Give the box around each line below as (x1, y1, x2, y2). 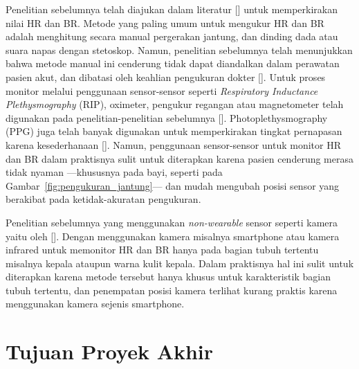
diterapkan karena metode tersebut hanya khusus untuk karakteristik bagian (6, 269, 331, 284)
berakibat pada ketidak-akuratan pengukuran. (6, 192, 201, 206)
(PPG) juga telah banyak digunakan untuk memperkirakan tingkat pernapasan (6, 124, 342, 138)
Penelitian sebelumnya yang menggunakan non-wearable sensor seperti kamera (6, 215, 338, 229)
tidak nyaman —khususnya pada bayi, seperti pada (6, 165, 223, 179)
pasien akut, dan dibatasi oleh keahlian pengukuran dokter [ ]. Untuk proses (6, 69, 326, 84)
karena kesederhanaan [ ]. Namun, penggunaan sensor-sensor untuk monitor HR (6, 137, 341, 152)
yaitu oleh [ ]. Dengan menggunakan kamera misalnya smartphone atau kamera (6, 228, 340, 243)
